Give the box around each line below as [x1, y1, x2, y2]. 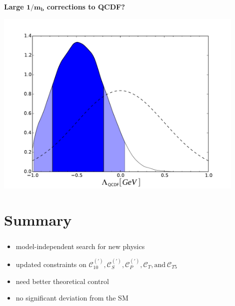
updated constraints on [15, 259, 86, 269]
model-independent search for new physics [15, 241, 145, 251]
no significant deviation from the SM [15, 293, 128, 303]
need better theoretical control [15, 276, 109, 286]
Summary [4, 210, 72, 230]
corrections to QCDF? [46, 1, 125, 11]
